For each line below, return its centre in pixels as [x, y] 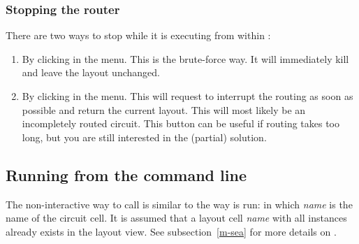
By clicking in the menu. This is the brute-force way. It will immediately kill [185, 58]
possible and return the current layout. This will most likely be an [164, 109]
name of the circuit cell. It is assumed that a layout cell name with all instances [176, 218]
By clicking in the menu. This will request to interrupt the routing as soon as [188, 96]
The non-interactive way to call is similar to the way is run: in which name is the [179, 204]
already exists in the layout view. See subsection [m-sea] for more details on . [171, 231]
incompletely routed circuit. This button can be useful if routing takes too [181, 123]
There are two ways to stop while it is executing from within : [138, 35]
